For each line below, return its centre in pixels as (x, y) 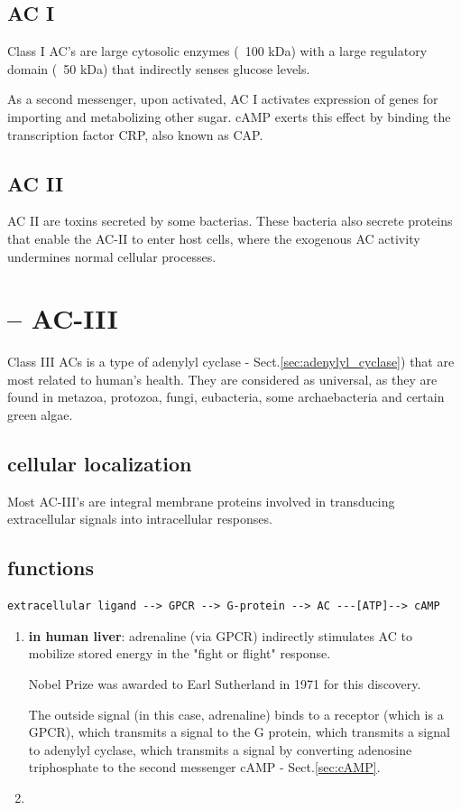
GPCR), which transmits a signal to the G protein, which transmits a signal (239, 732)
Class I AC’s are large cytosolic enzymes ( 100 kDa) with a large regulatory (217, 51)
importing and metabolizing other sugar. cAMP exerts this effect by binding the (229, 116)
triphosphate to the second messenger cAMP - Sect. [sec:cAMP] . (204, 767)
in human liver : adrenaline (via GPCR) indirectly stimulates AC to (220, 635)
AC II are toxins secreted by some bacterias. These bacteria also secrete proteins (230, 221)
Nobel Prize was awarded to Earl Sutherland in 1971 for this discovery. (225, 684)
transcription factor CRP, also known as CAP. (135, 134)
